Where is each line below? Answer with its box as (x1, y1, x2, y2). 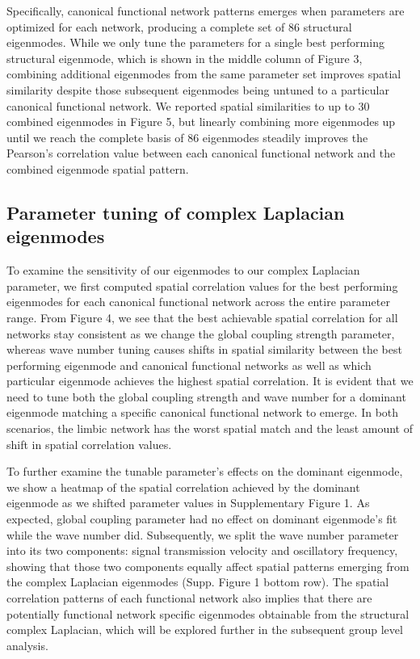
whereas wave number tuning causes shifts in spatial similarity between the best (6, 341, 402, 358)
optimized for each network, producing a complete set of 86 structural (6, 18, 352, 35)
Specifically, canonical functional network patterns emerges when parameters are (6, 2, 405, 19)
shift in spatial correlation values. (6, 435, 172, 452)
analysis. (6, 636, 48, 653)
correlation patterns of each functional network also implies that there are (6, 590, 372, 606)
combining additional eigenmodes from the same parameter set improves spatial (6, 65, 401, 82)
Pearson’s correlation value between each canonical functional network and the (6, 145, 396, 162)
